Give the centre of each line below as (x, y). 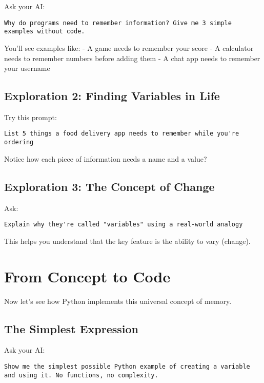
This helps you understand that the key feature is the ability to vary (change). (127, 241)
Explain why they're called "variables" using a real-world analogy (124, 225)
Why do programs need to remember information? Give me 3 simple (118, 23)
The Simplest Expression (72, 328)
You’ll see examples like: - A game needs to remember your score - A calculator (129, 47)
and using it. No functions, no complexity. (81, 375)
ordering (19, 142)
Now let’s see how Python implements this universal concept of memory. (118, 301)
